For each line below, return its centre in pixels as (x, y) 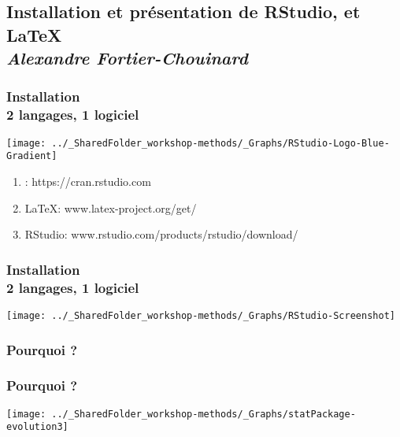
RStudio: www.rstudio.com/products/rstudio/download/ (161, 234)
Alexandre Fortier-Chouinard (127, 58)
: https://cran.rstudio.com (88, 181)
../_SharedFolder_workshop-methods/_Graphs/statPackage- (204, 414)
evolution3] (37, 427)
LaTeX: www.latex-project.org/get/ (111, 207)
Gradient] (32, 156)
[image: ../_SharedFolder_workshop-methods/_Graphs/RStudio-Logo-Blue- (198, 143)
